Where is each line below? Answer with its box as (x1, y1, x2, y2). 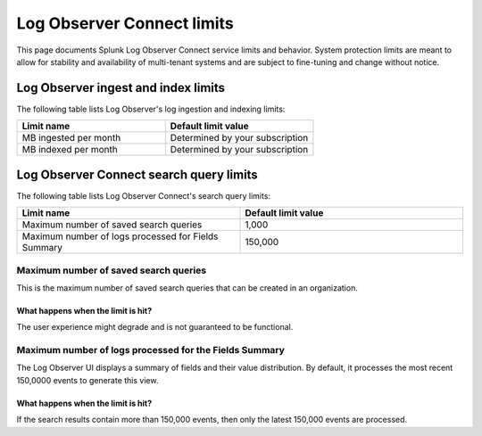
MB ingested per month (21, 132, 121, 144)
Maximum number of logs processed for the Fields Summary (16, 344, 286, 357)
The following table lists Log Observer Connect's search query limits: (16, 190, 271, 201)
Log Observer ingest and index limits (16, 80, 226, 95)
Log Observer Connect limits (16, 13, 234, 33)
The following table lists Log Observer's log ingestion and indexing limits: (16, 103, 286, 114)
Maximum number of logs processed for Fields (21, 230, 219, 243)
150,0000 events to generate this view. (16, 374, 159, 385)
